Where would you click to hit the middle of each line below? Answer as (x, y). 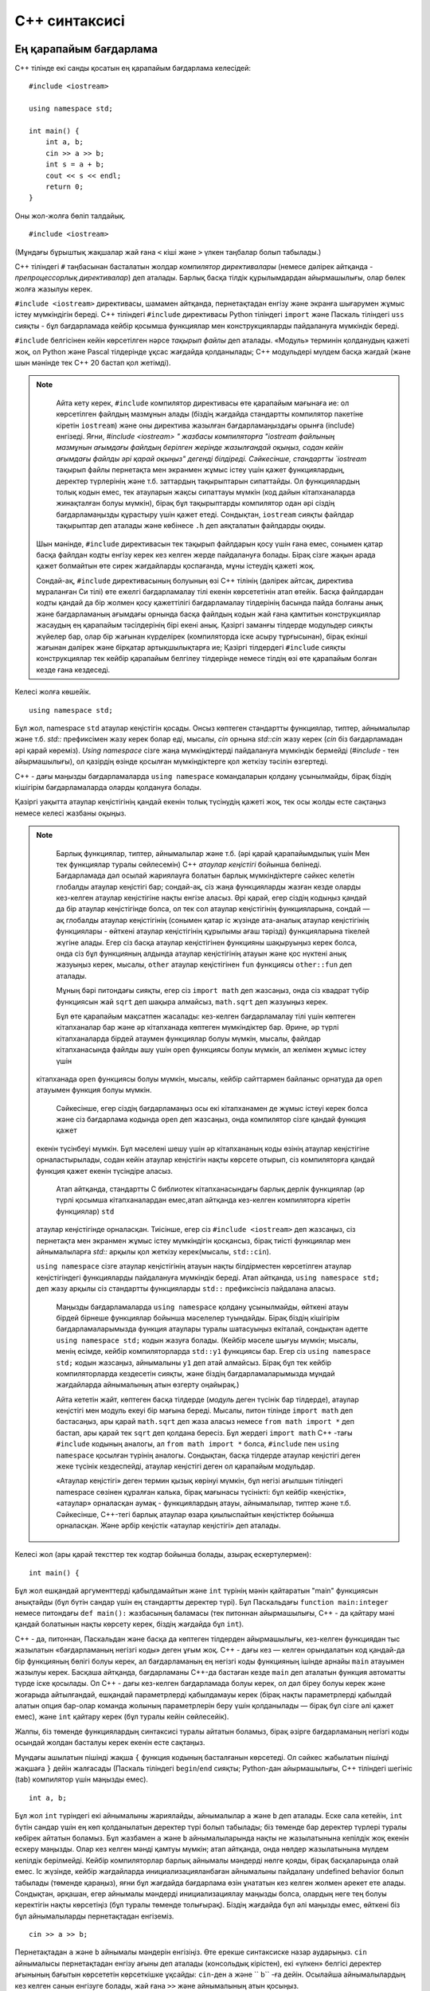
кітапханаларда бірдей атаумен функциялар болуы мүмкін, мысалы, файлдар (189, 1039)
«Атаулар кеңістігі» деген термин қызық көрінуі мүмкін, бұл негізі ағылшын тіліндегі (199, 1481)
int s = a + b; (75, 164)
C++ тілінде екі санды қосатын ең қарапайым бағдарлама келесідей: (133, 68)
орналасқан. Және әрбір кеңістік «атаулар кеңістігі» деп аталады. (168, 1525)
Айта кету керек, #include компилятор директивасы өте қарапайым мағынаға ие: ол (203, 403)
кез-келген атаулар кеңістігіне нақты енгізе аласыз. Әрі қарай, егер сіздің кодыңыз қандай (211, 898)
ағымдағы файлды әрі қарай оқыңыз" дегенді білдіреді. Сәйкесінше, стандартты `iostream (211, 459)
